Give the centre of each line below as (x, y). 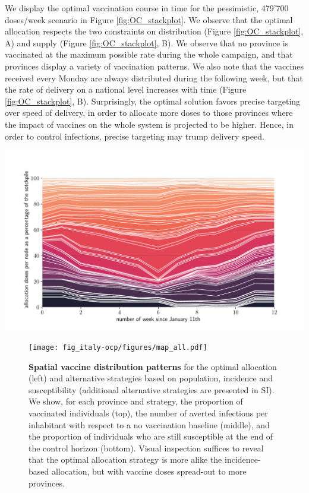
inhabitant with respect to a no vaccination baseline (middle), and (149, 424)
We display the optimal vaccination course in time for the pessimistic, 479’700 (147, 8)
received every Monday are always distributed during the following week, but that (154, 78)
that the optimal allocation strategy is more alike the (125, 459)
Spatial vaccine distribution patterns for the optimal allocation (153, 366)
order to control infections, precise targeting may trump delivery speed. (135, 136)
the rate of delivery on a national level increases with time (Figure (126, 89)
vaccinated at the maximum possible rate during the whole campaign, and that (149, 54)
